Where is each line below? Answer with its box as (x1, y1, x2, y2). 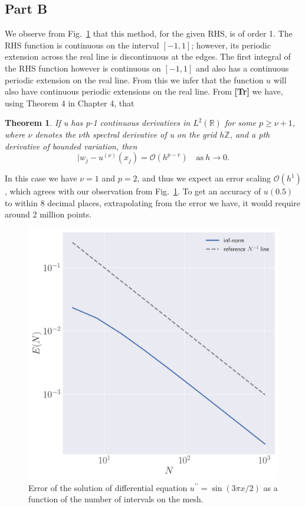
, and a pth (229, 128, 270, 140)
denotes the (35, 128, 76, 140)
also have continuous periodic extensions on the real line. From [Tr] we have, (5, 85, 283, 97)
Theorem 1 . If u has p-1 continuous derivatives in (5, 116, 191, 129)
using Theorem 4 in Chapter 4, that (5, 96, 135, 109)
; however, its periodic (191, 38, 271, 51)
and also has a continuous (195, 61, 289, 74)
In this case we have (5, 172, 77, 184)
